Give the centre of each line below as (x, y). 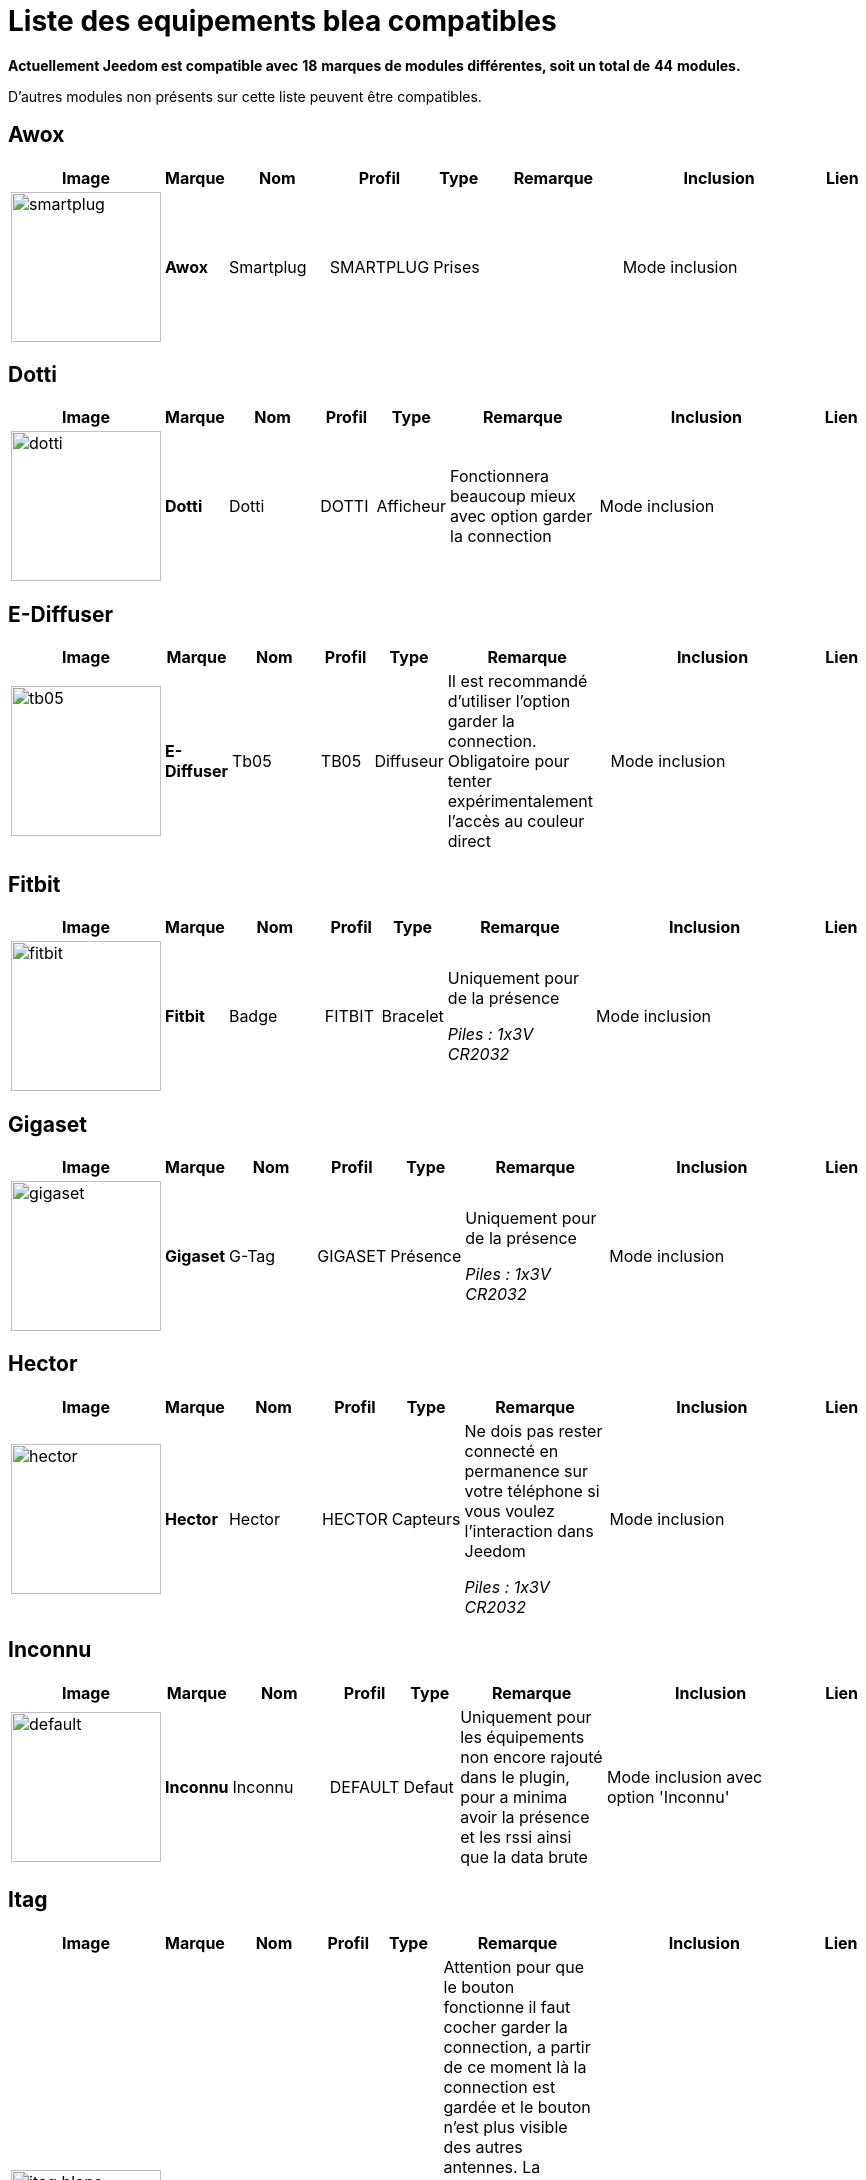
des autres (483, 2146)
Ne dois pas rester (533, 1430)
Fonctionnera (500, 476)
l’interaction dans (529, 1530)
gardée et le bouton (517, 2106)
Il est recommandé (517, 681)
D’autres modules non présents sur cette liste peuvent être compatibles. (245, 96)
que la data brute (524, 1856)
